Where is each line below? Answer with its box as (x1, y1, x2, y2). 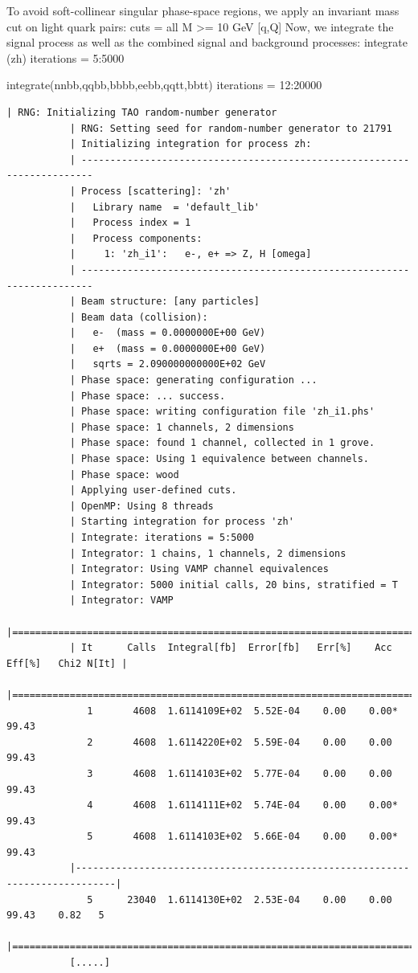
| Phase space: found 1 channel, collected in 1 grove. (69, 437, 375, 449)
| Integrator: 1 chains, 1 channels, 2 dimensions (69, 547, 346, 559)
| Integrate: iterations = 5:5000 (69, 532, 254, 543)
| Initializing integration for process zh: (69, 138, 312, 150)
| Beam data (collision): (69, 311, 208, 323)
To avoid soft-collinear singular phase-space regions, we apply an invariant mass (6, 2, 400, 18)
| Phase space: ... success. (69, 390, 226, 402)
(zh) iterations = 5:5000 (6, 49, 125, 66)
